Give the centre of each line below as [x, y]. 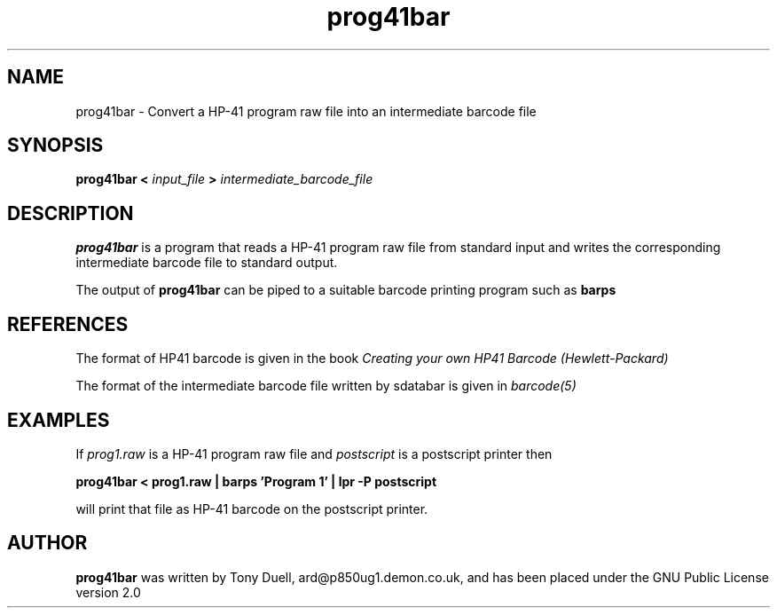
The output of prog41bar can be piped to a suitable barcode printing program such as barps [346, 290]
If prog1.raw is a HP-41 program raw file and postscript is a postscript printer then [314, 453]
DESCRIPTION [71, 213]
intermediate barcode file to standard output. [207, 263]
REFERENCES [68, 324]
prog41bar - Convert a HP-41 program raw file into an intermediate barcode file [306, 111]
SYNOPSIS [55, 146]
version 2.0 [108, 592]
